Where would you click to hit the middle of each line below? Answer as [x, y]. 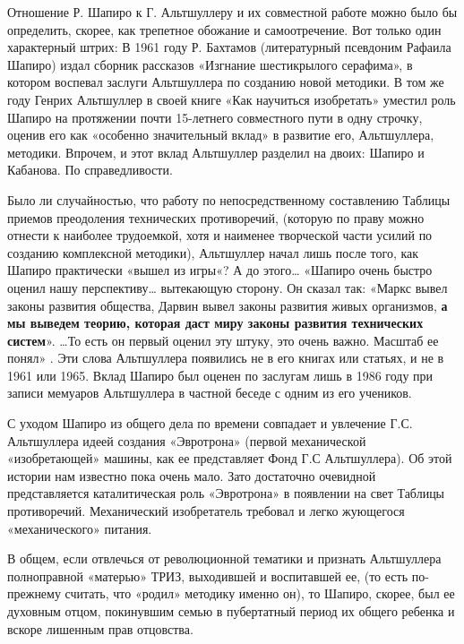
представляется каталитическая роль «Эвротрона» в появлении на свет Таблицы [226, 493]
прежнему [34, 593]
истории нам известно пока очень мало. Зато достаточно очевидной [192, 475]
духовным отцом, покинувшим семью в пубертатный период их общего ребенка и [231, 611]
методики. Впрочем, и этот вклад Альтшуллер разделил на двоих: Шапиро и [216, 152]
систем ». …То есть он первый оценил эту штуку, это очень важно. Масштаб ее [223, 340]
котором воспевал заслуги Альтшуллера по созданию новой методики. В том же [226, 82]
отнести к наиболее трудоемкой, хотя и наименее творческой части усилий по [220, 235]
